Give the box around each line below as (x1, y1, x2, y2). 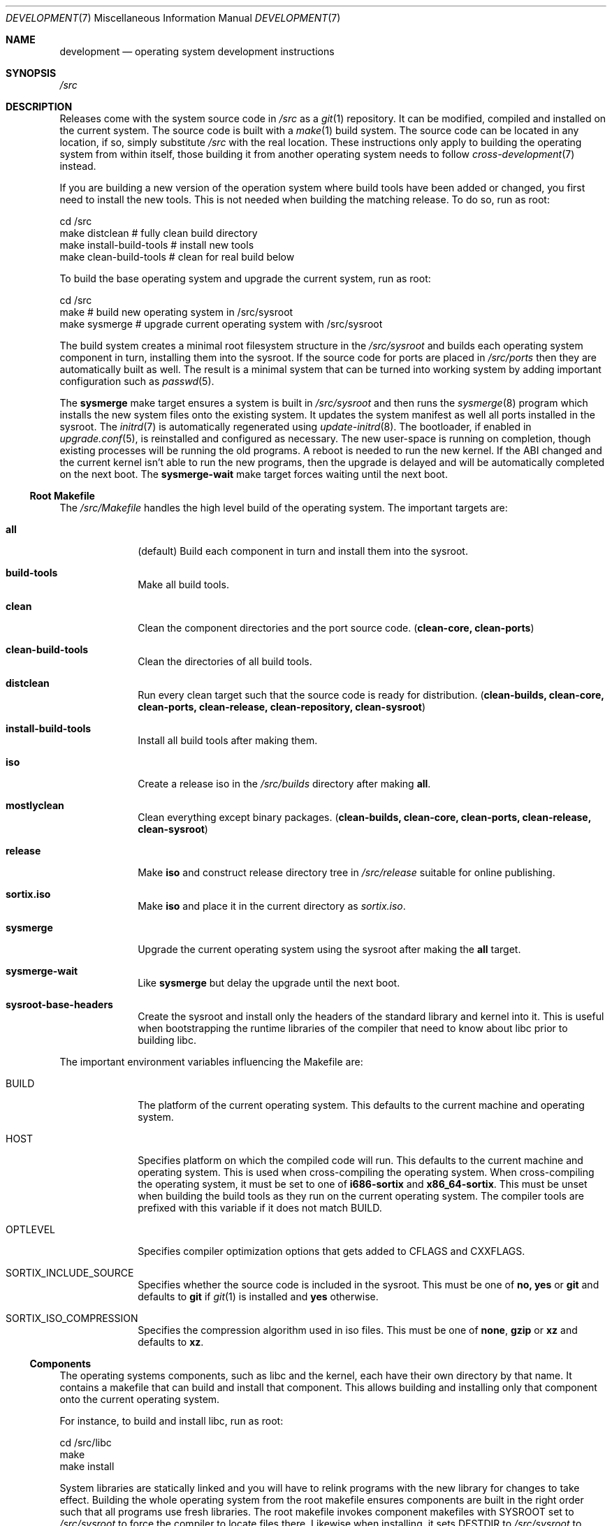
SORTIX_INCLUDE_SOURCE (6, 1267, 134, 1279)
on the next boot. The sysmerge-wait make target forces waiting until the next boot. (59, 468, 448, 480)
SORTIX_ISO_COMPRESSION (6, 1312, 138, 1324)
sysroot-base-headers (6, 998, 113, 1010)
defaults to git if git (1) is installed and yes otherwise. (138, 1291, 379, 1302)
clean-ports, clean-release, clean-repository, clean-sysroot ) (138, 701, 426, 713)
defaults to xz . (138, 1336, 204, 1348)
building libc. (138, 1034, 196, 1046)
